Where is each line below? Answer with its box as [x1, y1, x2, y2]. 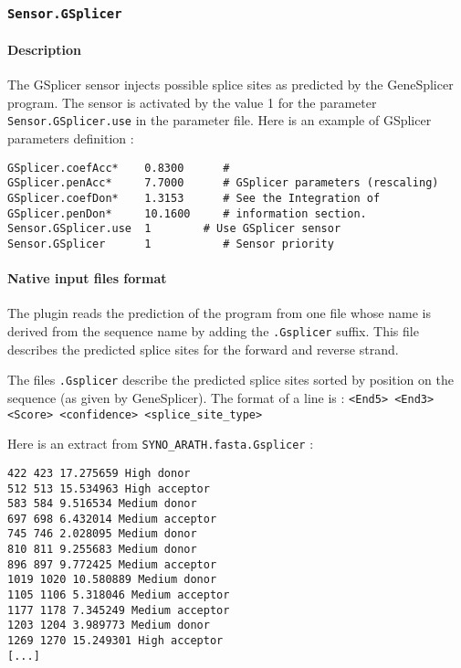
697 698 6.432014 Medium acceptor [7, 512, 217, 525]
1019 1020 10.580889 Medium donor [7, 573, 217, 587]
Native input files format [7, 269, 167, 288]
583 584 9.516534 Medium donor [7, 497, 197, 511]
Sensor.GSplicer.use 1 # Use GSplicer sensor [7, 222, 341, 236]
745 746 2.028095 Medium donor [7, 527, 197, 541]
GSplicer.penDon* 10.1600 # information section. [7, 207, 367, 220]
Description [7, 40, 82, 58]
